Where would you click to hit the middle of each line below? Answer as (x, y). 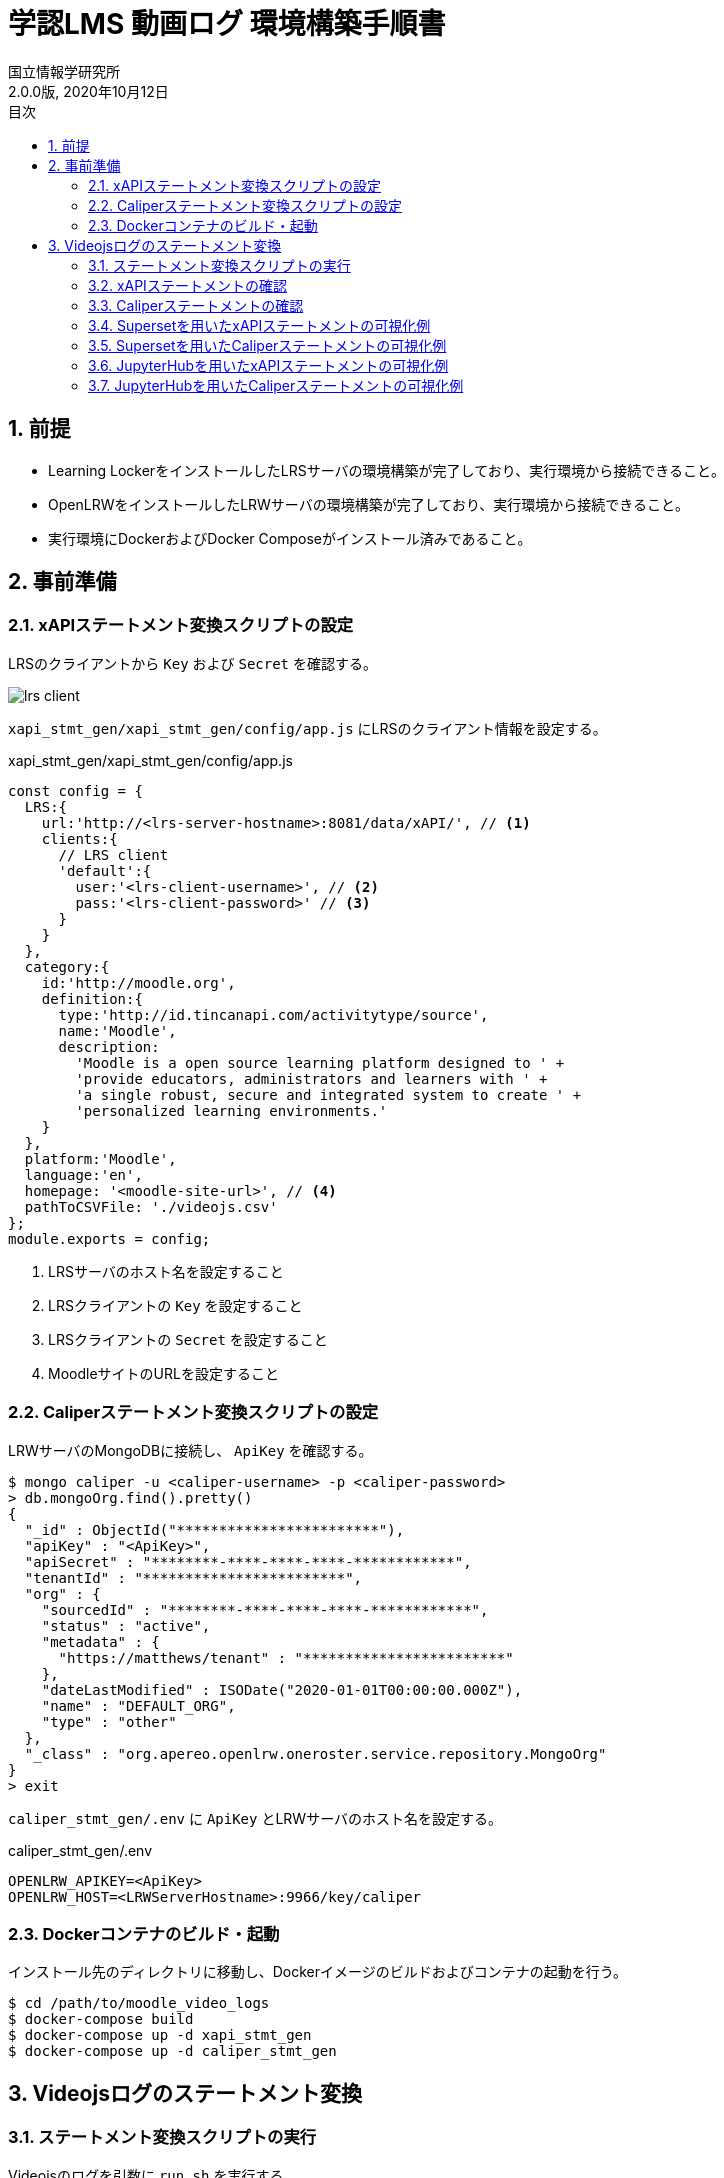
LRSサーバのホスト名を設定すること (166, 1271)
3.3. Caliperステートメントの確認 (196, 305)
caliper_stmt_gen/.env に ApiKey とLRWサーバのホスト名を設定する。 (255, 1818)
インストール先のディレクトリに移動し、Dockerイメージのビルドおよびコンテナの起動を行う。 (317, 1972)
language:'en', (83, 1174)
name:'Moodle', (117, 1030)
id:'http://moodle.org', (138, 982)
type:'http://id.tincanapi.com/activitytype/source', (273, 1014)
